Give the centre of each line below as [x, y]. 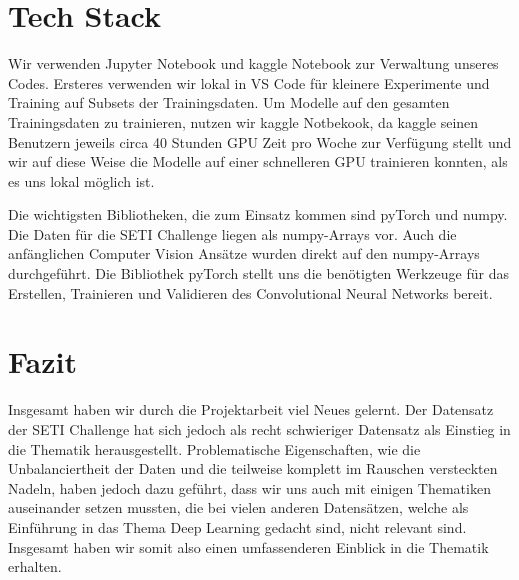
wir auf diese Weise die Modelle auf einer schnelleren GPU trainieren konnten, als [258, 161]
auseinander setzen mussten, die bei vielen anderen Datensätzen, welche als [238, 507]
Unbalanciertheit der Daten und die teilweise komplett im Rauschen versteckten [253, 468]
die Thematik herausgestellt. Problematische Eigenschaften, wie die [214, 448]
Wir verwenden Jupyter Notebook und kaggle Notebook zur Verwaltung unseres [253, 63]
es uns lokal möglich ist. [81, 180]
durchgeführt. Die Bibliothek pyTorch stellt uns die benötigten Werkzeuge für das [258, 273]
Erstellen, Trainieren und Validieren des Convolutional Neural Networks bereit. [250, 292]
